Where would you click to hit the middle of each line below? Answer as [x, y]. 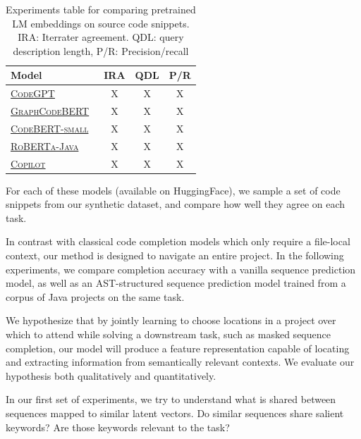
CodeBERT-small [50, 128]
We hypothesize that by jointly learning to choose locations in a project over [171, 320]
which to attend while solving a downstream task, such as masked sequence [168, 334]
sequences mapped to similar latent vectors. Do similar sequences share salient [175, 413]
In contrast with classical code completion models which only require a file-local [178, 241]
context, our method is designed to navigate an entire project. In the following [175, 255]
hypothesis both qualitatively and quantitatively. [111, 375]
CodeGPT [33, 93]
